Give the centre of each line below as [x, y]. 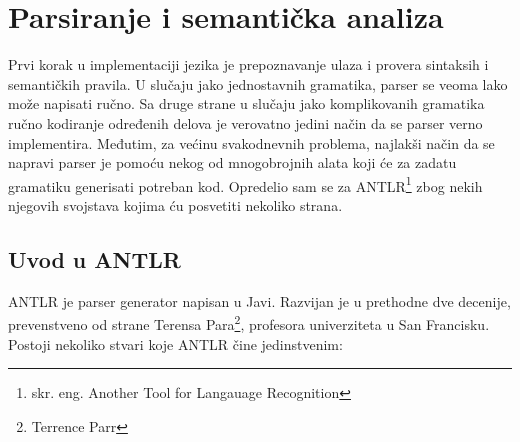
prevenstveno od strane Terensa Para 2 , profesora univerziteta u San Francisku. [249, 322]
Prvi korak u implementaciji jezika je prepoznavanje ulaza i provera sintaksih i [248, 64]
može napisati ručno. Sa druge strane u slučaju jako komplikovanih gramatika [246, 103]
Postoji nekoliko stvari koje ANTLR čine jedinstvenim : [175, 343]
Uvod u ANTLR [94, 258]
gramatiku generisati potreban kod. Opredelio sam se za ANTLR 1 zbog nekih [245, 184]
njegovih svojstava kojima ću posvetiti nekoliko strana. [175, 204]
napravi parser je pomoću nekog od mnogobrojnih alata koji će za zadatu [232, 162]
